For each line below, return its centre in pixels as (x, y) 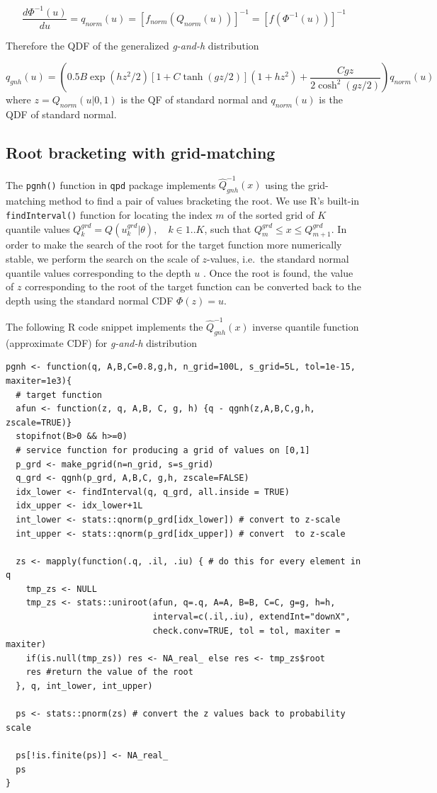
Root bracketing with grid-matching (141, 152)
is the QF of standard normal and (194, 99)
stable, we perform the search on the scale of (102, 258)
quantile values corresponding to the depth (98, 272)
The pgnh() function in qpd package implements (111, 184)
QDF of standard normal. (61, 114)
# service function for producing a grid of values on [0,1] (163, 450)
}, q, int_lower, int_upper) (84, 686)
